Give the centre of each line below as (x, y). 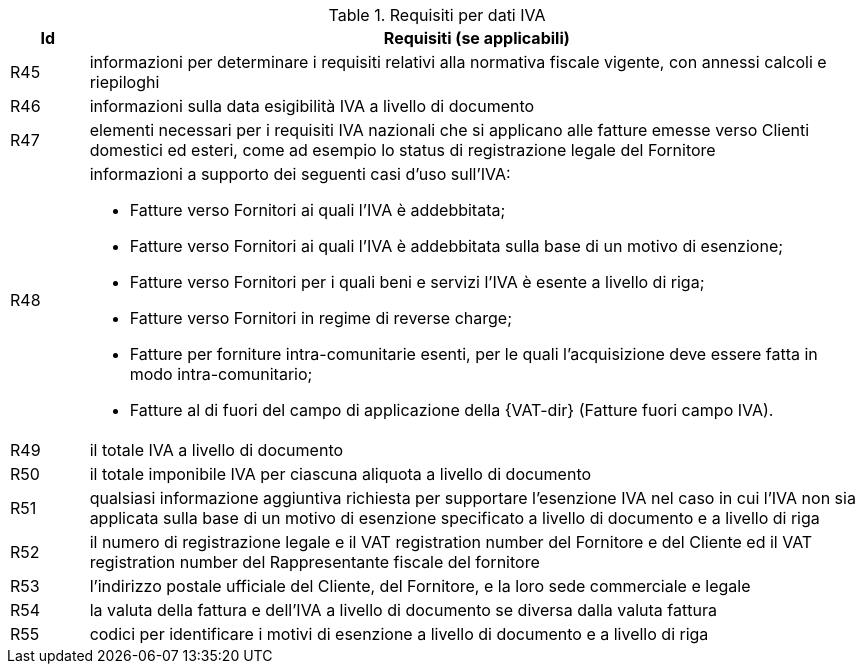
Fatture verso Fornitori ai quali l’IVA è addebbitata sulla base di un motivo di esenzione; (456, 246)
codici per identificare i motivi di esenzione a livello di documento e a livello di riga (399, 634)
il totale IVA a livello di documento (216, 450)
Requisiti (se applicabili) (476, 38)
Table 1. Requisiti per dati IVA (437, 15)
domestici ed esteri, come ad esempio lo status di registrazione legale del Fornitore (402, 150)
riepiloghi (124, 82)
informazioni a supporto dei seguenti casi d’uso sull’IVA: (300, 174)
